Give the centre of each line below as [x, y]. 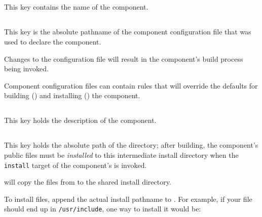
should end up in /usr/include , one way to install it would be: [103, 209]
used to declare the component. [53, 41]
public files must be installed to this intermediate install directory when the [121, 155]
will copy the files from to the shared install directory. [88, 182]
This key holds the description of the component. [80, 120]
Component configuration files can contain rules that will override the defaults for [131, 85]
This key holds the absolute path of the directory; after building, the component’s [131, 145]
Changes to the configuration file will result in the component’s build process [124, 58]
